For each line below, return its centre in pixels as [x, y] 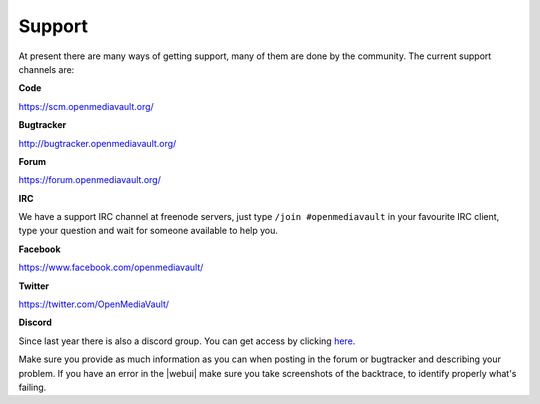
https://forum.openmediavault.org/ [90, 180]
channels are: [46, 69]
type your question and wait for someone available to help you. [148, 231]
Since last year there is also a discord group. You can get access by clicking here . [187, 341]
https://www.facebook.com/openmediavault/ [111, 267]
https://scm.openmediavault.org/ [86, 106]
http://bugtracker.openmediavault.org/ [97, 143]
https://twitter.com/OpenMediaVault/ [94, 304]
